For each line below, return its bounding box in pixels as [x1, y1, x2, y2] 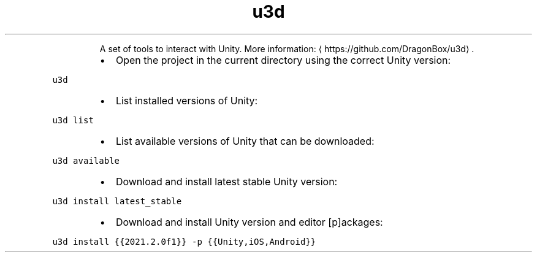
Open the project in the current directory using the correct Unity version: [115, 53, 451, 66]
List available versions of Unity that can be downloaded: [115, 134, 375, 147]
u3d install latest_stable [52, 196, 182, 206]
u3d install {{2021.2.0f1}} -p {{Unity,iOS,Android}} [52, 236, 316, 247]
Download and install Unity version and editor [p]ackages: [115, 215, 383, 228]
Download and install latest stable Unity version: [115, 175, 338, 188]
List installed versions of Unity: [115, 94, 258, 107]
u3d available [52, 155, 120, 166]
